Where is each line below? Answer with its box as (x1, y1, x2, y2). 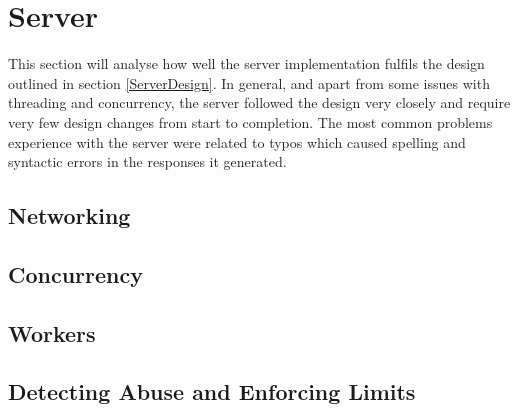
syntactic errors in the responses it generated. (8, 151, 287, 172)
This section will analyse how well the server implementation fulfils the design (8, 53, 485, 74)
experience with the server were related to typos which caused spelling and (8, 131, 466, 152)
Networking (8, 200, 131, 231)
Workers (8, 317, 96, 348)
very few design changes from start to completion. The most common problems (8, 111, 493, 132)
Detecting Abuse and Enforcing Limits (8, 376, 416, 407)
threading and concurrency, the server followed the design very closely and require (8, 92, 511, 113)
